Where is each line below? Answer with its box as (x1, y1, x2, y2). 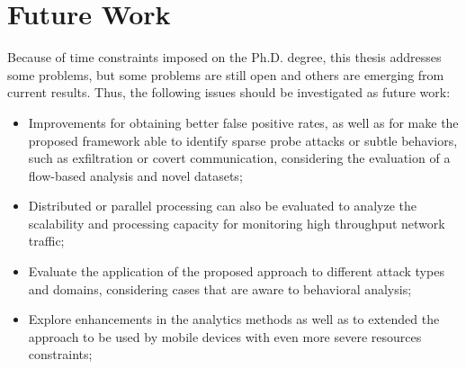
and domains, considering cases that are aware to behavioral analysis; (28, 279, 412, 298)
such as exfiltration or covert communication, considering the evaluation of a (28, 148, 451, 167)
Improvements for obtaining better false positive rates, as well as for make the (28, 112, 459, 131)
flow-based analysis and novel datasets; (28, 166, 243, 184)
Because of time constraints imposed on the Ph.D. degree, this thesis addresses (7, 48, 442, 67)
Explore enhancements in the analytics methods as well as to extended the (28, 310, 440, 328)
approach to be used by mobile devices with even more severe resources (28, 327, 422, 346)
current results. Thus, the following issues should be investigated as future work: (7, 83, 451, 102)
